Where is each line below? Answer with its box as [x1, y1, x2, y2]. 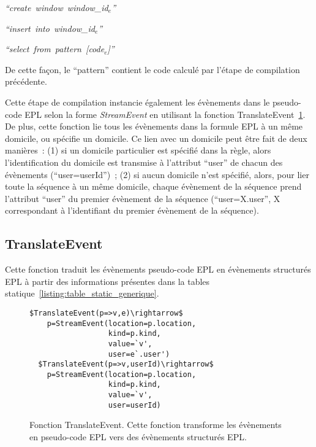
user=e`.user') [108, 349, 170, 359]
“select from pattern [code [5, 42, 105, 55]
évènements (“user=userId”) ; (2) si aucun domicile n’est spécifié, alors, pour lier [5, 168, 309, 181]
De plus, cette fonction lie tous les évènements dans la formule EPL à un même [5, 120, 303, 133]
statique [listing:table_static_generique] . [5, 287, 159, 300]
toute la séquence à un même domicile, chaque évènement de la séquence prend [5, 180, 302, 193]
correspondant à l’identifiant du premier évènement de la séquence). [5, 204, 259, 217]
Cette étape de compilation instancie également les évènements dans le [5, 95, 270, 108]
